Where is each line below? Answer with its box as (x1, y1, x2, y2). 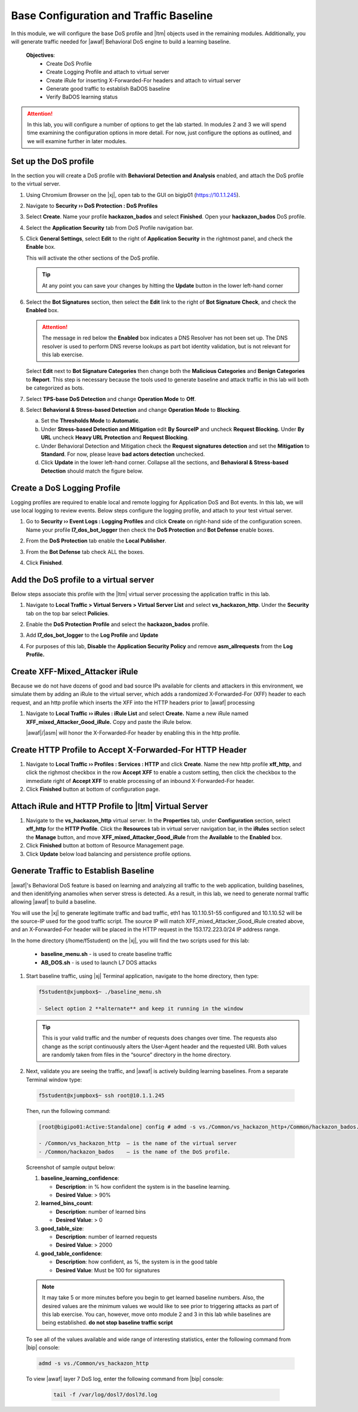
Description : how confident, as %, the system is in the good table (55, 1258, 218, 1265)
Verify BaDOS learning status (46, 93, 118, 101)
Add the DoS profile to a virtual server (11, 575, 155, 585)
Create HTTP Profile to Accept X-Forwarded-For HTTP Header (11, 745, 247, 755)
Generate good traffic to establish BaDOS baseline (46, 85, 170, 92)
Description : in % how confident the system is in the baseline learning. (55, 1183, 231, 1190)
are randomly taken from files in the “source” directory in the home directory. (42, 1051, 232, 1058)
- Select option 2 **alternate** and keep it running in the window (38, 1005, 243, 1012)
